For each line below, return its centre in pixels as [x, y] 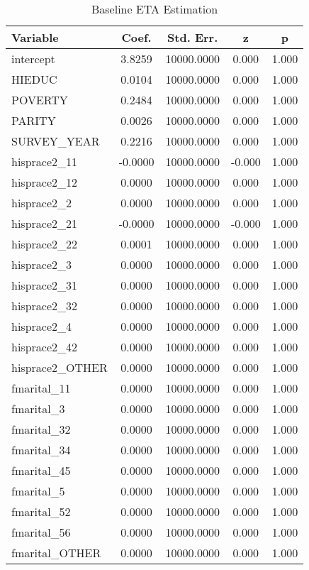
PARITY [34, 120]
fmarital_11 [41, 388]
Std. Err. [193, 37]
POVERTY [40, 100]
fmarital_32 [41, 429]
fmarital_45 [41, 470]
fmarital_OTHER [56, 553]
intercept [33, 59]
